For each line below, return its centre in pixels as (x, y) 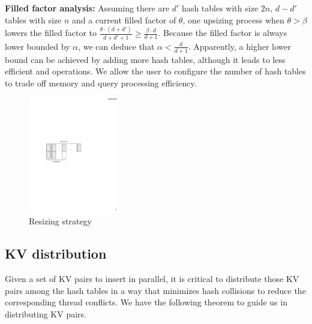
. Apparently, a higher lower (239, 46)
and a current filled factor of (124, 19)
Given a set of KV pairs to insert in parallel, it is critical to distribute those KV (152, 278)
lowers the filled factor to (51, 33)
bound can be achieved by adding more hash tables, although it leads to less (145, 59)
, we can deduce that (116, 46)
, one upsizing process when (233, 19)
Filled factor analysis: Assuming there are (87, 8)
